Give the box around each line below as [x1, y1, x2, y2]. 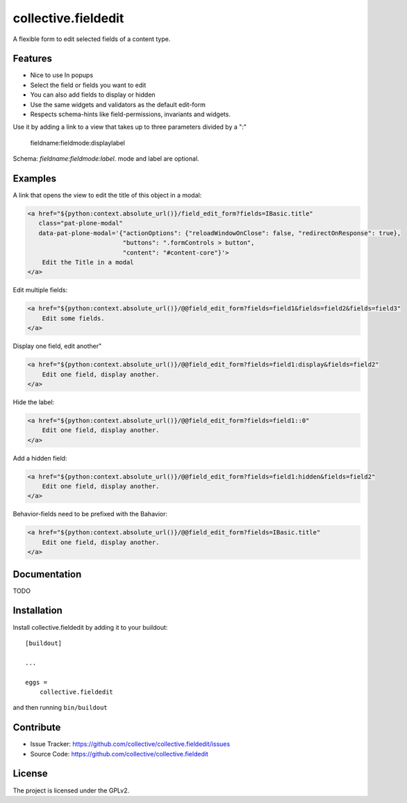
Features [13, 53, 52, 65]
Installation [13, 605, 63, 617]
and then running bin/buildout [13, 703, 108, 712]
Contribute [13, 722, 61, 733]
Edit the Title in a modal [42, 258, 135, 267]
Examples [13, 173, 57, 184]
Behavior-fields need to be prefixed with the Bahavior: [13, 510, 168, 518]
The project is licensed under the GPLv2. [13, 786, 130, 795]
